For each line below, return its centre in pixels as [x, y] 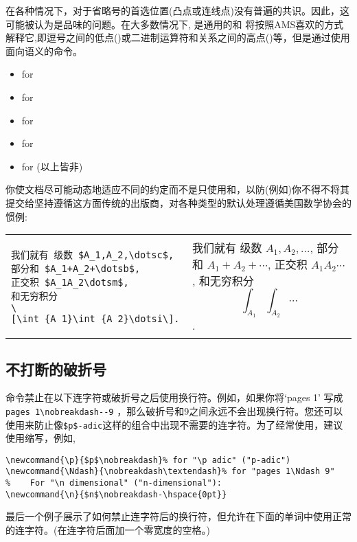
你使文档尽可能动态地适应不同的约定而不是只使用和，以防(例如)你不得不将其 [177, 189]
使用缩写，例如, [41, 438]
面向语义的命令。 [44, 50]
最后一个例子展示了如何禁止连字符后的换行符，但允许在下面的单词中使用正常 [178, 516]
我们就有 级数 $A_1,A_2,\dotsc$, [93, 255]
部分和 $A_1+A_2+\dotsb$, [76, 269]
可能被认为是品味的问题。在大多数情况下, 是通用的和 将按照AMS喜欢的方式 [175, 24]
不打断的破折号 [56, 369]
